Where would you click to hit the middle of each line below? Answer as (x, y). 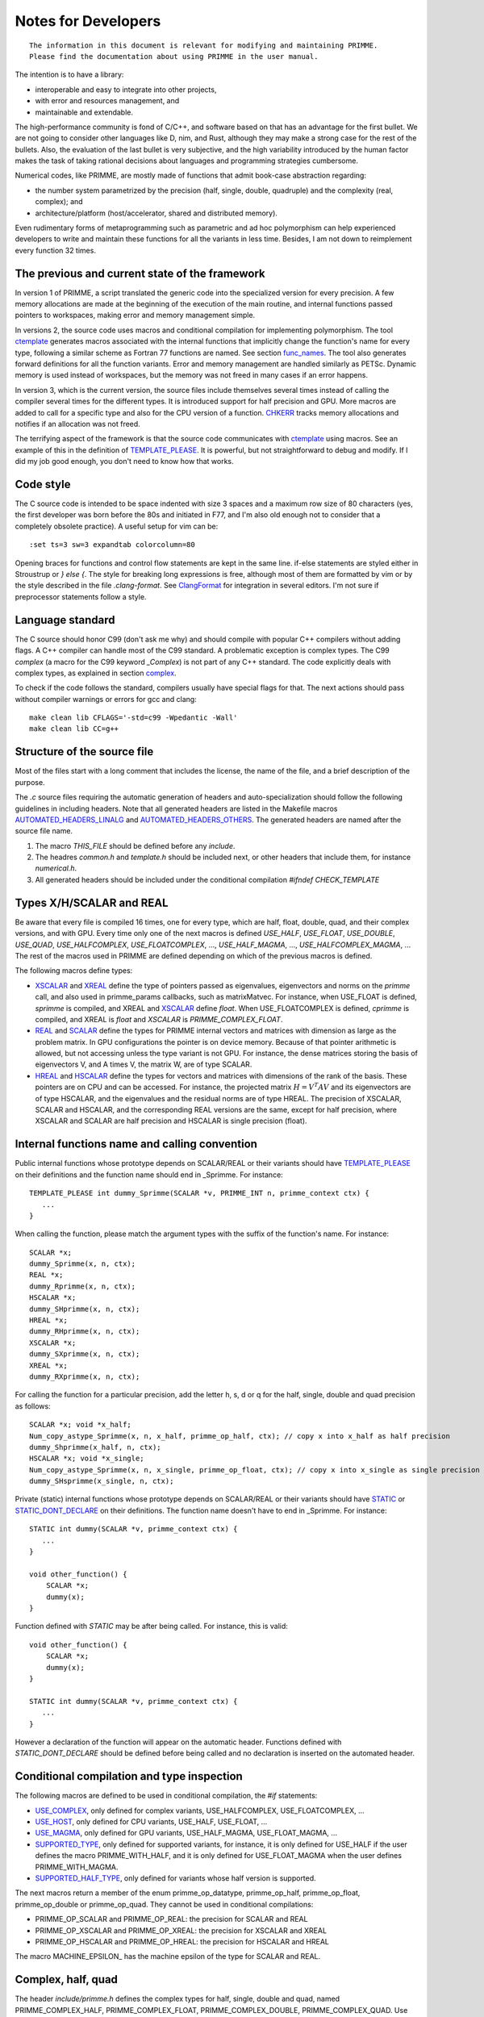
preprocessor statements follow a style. (81, 596)
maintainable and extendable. (84, 112)
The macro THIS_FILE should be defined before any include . (135, 846)
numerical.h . (56, 868)
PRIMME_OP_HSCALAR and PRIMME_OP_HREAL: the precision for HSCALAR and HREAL (182, 1941)
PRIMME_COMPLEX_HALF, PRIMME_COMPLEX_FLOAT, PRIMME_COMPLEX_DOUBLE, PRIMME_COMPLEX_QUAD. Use (211, 2010)
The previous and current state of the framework (140, 273)
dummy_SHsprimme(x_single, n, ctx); (102, 1481)
